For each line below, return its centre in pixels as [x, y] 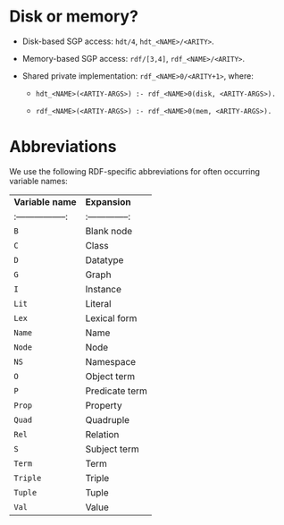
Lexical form [111, 318]
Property [104, 405]
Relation [102, 434]
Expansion [108, 201]
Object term [110, 376]
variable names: [39, 181]
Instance [104, 289]
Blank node [109, 231]
